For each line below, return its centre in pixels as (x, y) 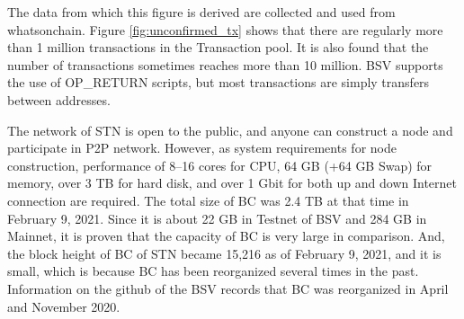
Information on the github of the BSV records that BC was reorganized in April (228, 288)
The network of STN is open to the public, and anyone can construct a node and (230, 130)
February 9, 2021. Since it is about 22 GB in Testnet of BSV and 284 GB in (217, 218)
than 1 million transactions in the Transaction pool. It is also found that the (218, 47)
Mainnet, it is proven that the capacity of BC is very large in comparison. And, (226, 236)
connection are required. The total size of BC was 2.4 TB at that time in (208, 200)
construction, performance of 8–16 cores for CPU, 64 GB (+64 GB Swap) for (220, 165)
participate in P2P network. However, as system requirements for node (202, 148)
